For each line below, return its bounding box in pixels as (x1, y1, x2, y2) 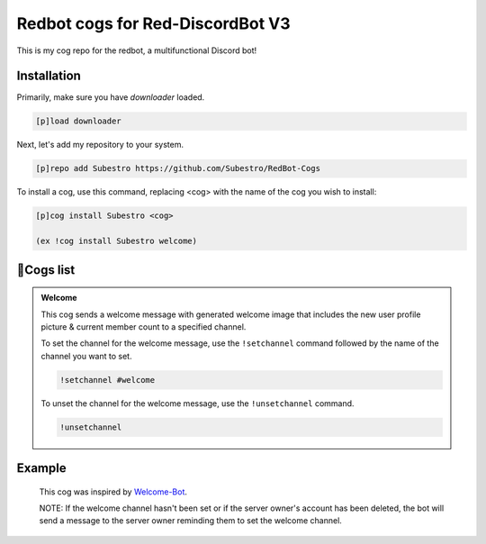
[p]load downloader (35, 116, 121, 126)
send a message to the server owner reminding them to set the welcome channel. (39, 515, 342, 526)
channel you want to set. (40, 350, 132, 361)
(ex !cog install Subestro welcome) (35, 236, 198, 247)
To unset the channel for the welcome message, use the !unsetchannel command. (40, 397, 355, 409)
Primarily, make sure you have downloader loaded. (16, 92, 205, 103)
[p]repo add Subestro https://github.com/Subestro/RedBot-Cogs (35, 163, 321, 174)
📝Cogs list (16, 262, 76, 277)
